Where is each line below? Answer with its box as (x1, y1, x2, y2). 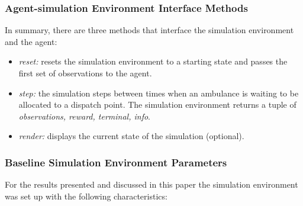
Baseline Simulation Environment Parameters (5, 154, 227, 169)
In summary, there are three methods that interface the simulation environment (5, 24, 294, 36)
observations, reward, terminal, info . (18, 110, 150, 122)
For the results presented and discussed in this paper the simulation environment (5, 178, 298, 191)
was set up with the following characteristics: (5, 189, 167, 202)
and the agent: (5, 35, 57, 47)
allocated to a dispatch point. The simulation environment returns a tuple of (18, 98, 296, 111)
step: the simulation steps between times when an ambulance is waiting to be (18, 86, 299, 99)
